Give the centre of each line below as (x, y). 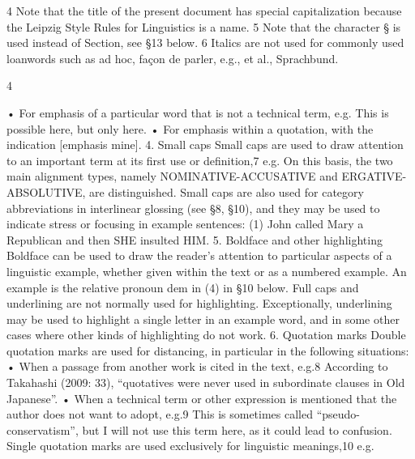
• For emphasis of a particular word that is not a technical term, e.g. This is (198, 112)
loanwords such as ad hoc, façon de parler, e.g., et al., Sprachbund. (173, 58)
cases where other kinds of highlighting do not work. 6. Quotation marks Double (206, 335)
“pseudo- (338, 414)
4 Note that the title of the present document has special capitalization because (204, 11)
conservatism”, (43, 429)
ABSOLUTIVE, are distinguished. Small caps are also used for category (185, 191)
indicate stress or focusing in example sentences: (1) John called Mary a (185, 224)
